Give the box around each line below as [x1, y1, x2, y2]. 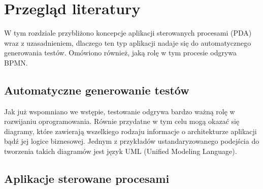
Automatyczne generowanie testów [4, 82, 189, 98]
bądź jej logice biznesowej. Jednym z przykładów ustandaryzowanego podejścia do [4, 136, 259, 146]
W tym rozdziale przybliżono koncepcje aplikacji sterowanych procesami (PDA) [4, 27, 252, 38]
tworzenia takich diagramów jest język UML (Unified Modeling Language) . [4, 146, 237, 156]
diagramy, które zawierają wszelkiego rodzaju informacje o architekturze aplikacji [4, 125, 257, 136]
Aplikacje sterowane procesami [4, 171, 170, 186]
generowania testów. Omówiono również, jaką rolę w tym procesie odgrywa [4, 47, 237, 58]
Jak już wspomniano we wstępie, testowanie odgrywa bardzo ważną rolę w [4, 106, 235, 116]
